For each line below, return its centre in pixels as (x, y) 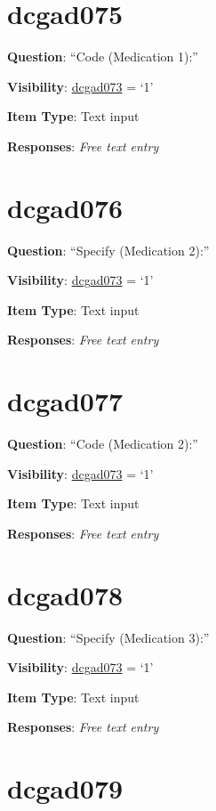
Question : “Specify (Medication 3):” (108, 637)
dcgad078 (65, 594)
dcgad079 (65, 788)
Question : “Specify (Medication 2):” (108, 250)
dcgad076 (65, 207)
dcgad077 (65, 401)
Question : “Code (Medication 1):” (103, 57)
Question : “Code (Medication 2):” (103, 444)
